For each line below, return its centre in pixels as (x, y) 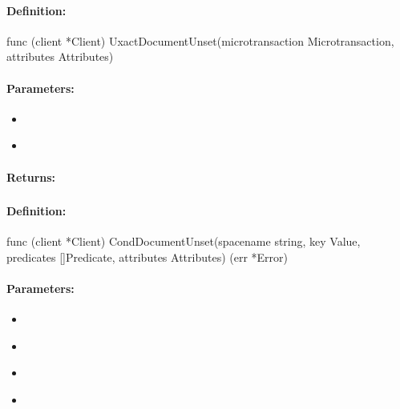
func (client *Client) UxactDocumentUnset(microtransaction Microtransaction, (200, 40)
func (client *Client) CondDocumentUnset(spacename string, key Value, (184, 241)
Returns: (31, 176)
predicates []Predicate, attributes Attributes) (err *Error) (147, 257)
